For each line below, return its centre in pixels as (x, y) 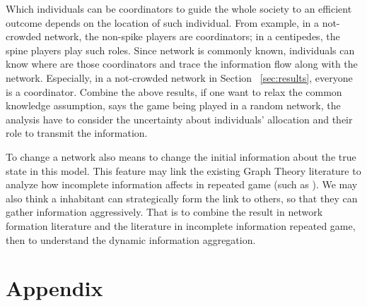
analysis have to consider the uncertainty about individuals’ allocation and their (179, 119)
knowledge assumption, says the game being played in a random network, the (173, 105)
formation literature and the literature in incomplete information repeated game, (181, 225)
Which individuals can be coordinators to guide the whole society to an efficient (179, 8)
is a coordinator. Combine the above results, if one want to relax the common (174, 91)
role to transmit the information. (77, 133)
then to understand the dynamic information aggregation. (131, 239)
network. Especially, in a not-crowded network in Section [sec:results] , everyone (179, 77)
